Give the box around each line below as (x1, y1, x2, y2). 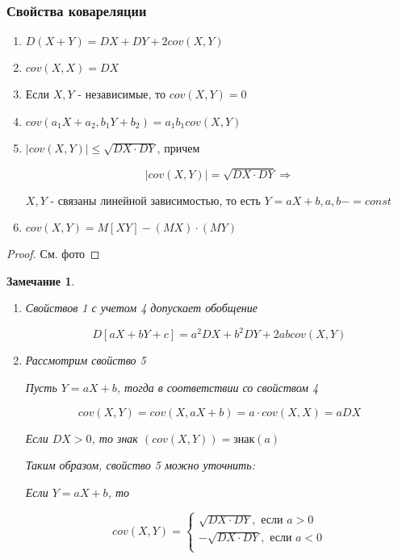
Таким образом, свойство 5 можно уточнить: (25, 457, 255, 473)
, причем (157, 139, 200, 156)
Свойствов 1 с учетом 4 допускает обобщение (25, 299, 258, 316)
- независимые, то (78, 86, 166, 102)
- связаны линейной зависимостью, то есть (50, 191, 261, 208)
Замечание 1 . (6, 272, 75, 289)
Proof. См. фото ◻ (6, 245, 100, 262)
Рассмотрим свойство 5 (25, 352, 146, 369)
